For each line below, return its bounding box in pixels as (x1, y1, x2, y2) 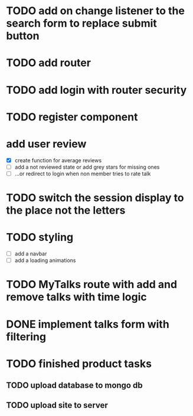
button (6, 30, 40, 42)
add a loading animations (14, 257, 76, 264)
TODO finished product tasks (6, 357, 152, 370)
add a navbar (14, 250, 47, 257)
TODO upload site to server (6, 400, 108, 411)
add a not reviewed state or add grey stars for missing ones (14, 163, 160, 171)
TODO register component (6, 110, 138, 123)
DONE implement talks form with (6, 317, 169, 331)
